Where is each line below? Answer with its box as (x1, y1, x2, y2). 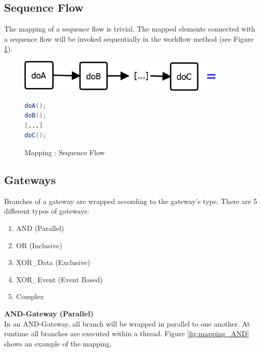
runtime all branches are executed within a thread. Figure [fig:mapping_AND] (4, 328, 249, 339)
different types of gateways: (4, 206, 90, 216)
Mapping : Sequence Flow (24, 147, 105, 158)
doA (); (24, 102, 46, 109)
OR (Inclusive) (16, 240, 62, 250)
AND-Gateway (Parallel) (4, 308, 94, 319)
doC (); (24, 132, 46, 139)
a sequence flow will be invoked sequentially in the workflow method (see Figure (4, 33, 254, 44)
